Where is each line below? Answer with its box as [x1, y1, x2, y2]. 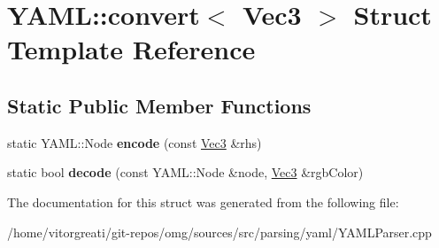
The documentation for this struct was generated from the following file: [7, 192, 399, 211]
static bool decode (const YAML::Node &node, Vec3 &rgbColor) [7, 163, 364, 182]
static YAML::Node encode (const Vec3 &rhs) [7, 133, 262, 151]
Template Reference [7, 31, 256, 67]
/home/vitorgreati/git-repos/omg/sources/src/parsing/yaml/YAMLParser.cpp [7, 222, 432, 241]
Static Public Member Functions [7, 91, 312, 119]
